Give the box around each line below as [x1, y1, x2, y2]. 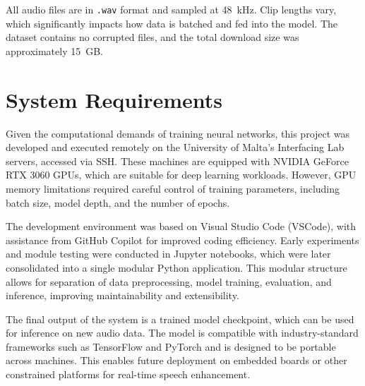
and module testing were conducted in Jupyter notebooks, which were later [6, 246, 331, 261]
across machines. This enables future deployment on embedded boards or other [6, 353, 347, 368]
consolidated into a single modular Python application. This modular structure [6, 260, 347, 275]
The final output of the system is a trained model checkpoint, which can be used [6, 311, 354, 326]
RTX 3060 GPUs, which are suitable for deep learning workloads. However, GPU [6, 167, 357, 182]
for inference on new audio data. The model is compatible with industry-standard [6, 325, 359, 340]
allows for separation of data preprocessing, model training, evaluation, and [6, 274, 332, 289]
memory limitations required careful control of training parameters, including [6, 181, 340, 195]
